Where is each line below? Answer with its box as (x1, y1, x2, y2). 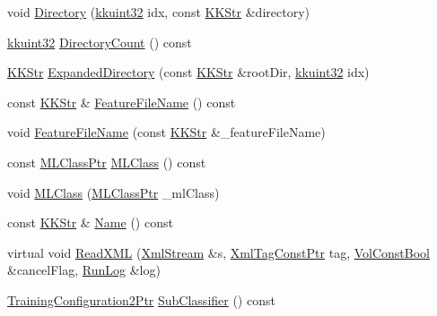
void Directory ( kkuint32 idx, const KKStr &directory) (7, 3, 310, 21)
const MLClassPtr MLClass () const (7, 152, 206, 171)
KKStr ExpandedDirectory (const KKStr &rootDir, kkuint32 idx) (7, 63, 370, 81)
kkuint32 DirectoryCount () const (7, 32, 192, 51)
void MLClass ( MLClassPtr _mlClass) (7, 183, 220, 201)
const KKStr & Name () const (7, 213, 173, 232)
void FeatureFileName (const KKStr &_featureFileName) (7, 123, 326, 141)
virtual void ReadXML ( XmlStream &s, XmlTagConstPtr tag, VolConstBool (7, 243, 430, 261)
